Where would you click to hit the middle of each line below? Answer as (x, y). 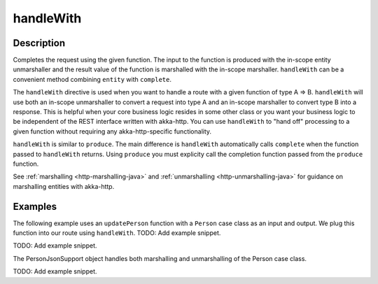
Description (39, 43)
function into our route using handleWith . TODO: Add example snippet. (117, 233)
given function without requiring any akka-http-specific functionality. (112, 131)
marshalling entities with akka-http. (64, 186)
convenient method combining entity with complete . (92, 79)
